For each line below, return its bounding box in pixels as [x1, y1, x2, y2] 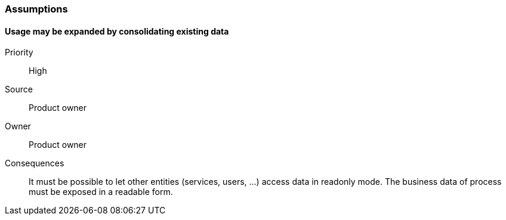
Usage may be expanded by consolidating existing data [5, 26, 229, 36]
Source [5, 84, 33, 95]
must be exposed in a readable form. [29, 187, 173, 197]
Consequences [5, 158, 64, 169]
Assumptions [5, 3, 68, 15]
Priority [5, 47, 33, 58]
